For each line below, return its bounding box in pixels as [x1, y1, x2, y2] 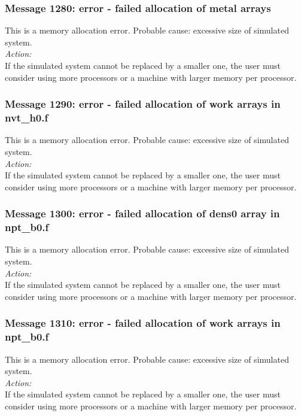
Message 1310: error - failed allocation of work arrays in [5, 315, 281, 330]
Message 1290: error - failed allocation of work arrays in [5, 96, 281, 111]
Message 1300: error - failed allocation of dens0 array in [5, 206, 280, 221]
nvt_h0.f [5, 110, 48, 125]
